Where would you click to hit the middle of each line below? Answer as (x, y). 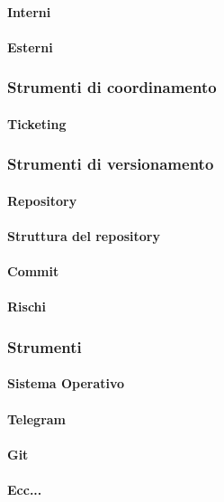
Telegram (37, 418)
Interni (29, 11)
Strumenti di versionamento (111, 164)
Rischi (27, 307)
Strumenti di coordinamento (112, 87)
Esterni (30, 46)
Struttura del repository (84, 236)
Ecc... (25, 489)
